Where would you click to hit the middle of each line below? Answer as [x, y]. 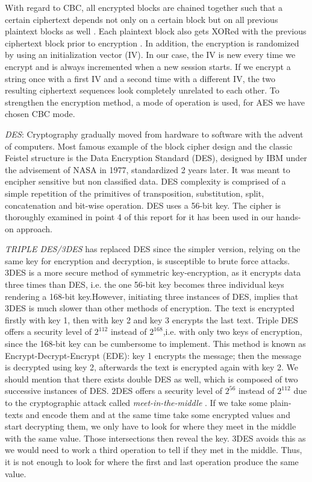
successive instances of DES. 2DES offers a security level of [114, 391]
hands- [289, 217]
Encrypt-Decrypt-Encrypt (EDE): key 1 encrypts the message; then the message [153, 355]
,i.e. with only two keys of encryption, [232, 331]
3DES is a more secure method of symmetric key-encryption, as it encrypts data [153, 272]
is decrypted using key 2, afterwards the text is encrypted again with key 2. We [151, 367]
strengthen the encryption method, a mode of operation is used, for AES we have [155, 102]
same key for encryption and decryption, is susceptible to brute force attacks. [148, 260]
